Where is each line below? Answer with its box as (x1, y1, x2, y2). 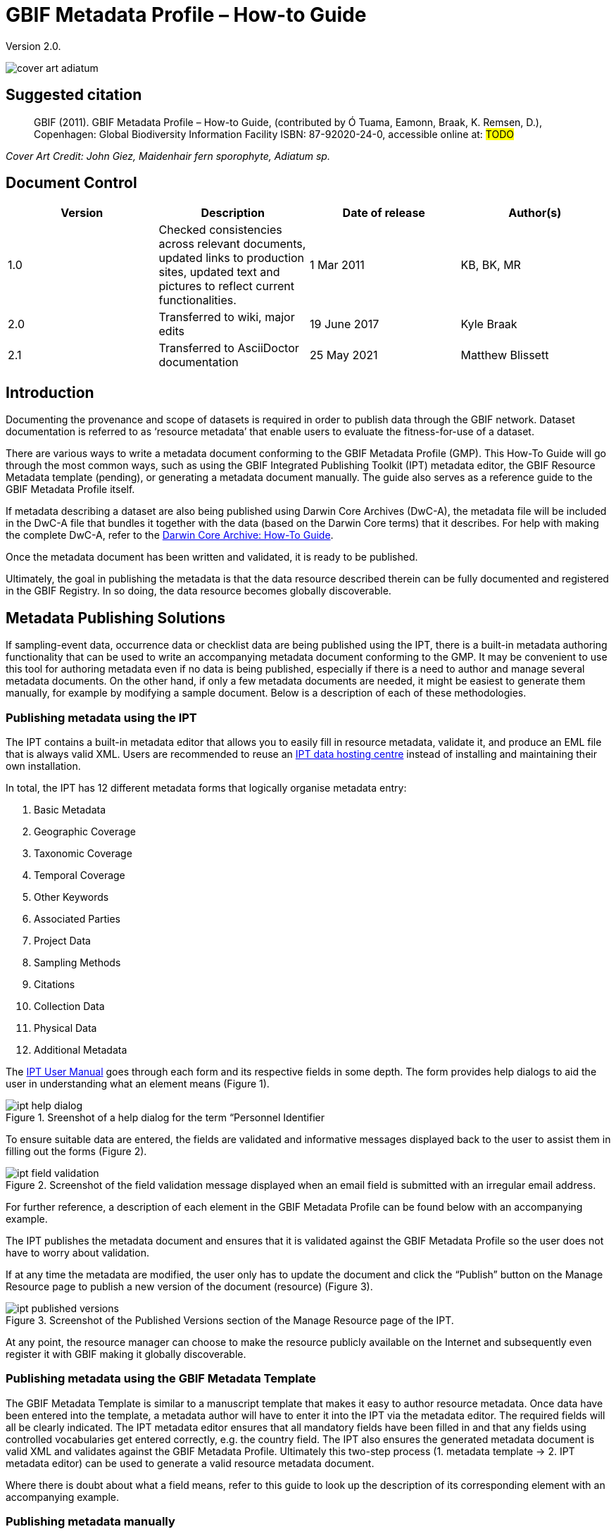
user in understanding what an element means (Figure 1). (6, 1077, 270, 1090)
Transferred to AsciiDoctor (158, 341, 299, 356)
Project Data (34, 934, 91, 947)
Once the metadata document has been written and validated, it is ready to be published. (6, 551, 418, 563)
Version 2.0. (6, 39, 61, 52)
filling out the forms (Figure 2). (6, 1145, 147, 1157)
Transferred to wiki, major (158, 310, 295, 325)
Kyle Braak (460, 317, 517, 332)
